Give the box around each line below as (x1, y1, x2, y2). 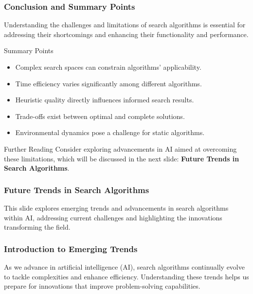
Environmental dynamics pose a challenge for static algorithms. (15, 127, 205, 137)
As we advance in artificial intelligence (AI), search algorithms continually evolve (4, 261, 245, 272)
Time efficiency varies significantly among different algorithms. (15, 78, 202, 88)
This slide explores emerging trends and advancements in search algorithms (4, 202, 229, 213)
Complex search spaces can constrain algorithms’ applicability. (15, 62, 201, 72)
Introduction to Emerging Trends (4, 242, 138, 255)
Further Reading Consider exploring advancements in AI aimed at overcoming (4, 143, 237, 154)
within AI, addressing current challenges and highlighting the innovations (4, 212, 222, 222)
